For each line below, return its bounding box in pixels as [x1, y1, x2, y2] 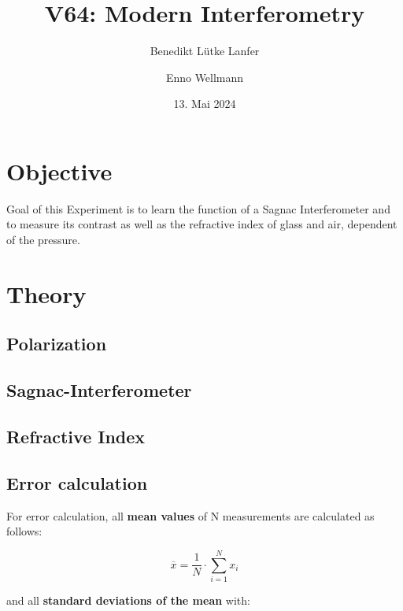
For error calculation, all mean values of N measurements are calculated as [6, 507, 375, 524]
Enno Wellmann [165, 69, 244, 85]
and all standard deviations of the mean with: [6, 591, 250, 608]
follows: [6, 523, 43, 539]
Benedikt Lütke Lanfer [150, 43, 260, 59]
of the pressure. [6, 231, 80, 248]
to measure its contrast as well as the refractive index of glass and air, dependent [6, 216, 397, 232]
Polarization [6, 331, 107, 356]
